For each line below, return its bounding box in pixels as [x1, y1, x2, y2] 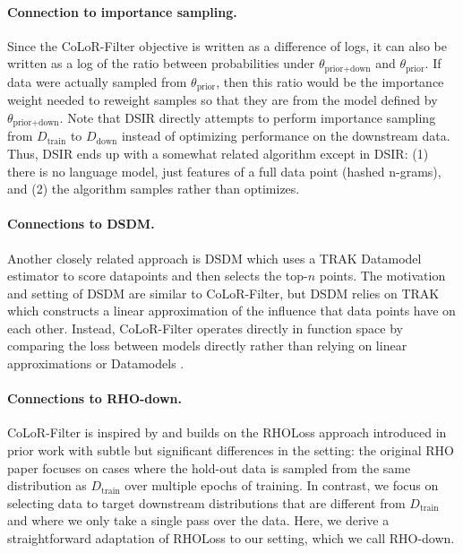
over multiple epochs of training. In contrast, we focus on [124, 476, 439, 495]
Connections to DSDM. [7, 214, 155, 233]
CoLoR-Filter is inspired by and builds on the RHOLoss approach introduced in [7, 423, 447, 442]
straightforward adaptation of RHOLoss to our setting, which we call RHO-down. [7, 529, 455, 548]
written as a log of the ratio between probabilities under [7, 54, 315, 73]
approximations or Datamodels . [7, 354, 184, 373]
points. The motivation [319, 266, 446, 285]
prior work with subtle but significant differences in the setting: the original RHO [7, 441, 454, 460]
